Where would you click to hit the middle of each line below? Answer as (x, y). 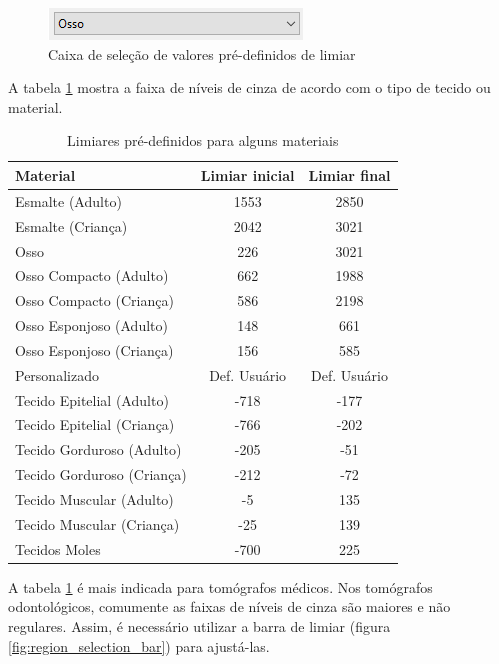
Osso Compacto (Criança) (94, 300)
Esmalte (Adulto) (68, 200)
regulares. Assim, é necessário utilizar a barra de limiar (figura (199, 625)
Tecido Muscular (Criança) (97, 523)
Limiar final (349, 174)
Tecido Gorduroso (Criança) (101, 474)
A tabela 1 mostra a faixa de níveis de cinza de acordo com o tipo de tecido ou (249, 87)
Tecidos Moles (58, 548)
